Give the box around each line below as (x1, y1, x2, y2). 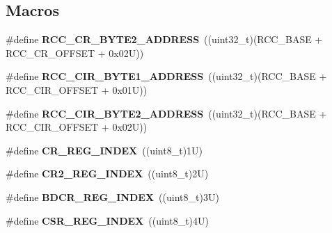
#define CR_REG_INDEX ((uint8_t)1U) (6, 143, 203, 157)
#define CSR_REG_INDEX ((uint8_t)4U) (6, 213, 209, 227)
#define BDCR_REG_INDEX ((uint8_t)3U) (6, 189, 219, 204)
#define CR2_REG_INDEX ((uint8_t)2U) (6, 166, 209, 181)
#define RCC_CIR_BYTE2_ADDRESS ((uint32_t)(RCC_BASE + (6, 106, 327, 120)
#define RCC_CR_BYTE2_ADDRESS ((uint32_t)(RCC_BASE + (6, 32, 323, 47)
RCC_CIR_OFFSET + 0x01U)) (6, 82, 148, 97)
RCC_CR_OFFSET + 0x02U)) (6, 45, 144, 60)
